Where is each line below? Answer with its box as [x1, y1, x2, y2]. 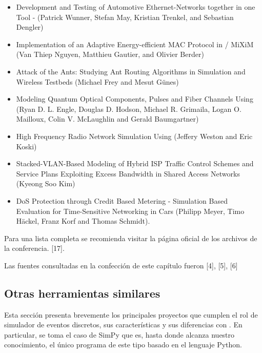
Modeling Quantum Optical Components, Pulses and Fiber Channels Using [16, 93, 253, 104]
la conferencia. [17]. [4, 243, 65, 253]
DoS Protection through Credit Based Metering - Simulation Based [16, 195, 228, 206]
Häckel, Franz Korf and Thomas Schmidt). [16, 215, 150, 226]
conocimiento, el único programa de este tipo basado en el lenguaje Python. [4, 339, 242, 350]
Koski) [16, 141, 37, 151]
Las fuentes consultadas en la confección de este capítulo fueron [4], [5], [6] [4, 260, 238, 270]
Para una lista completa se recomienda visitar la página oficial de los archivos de [4, 232, 257, 243]
